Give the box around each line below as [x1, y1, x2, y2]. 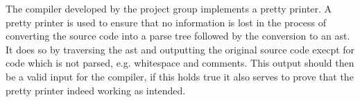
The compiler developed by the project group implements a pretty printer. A [6, 1, 332, 15]
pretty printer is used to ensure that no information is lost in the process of [6, 15, 326, 29]
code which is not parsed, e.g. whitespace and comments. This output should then [6, 56, 354, 70]
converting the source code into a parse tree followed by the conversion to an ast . [6, 28, 350, 43]
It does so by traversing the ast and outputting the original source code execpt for [6, 42, 355, 56]
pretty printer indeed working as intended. [6, 83, 186, 97]
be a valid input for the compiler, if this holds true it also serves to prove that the [6, 69, 354, 83]
